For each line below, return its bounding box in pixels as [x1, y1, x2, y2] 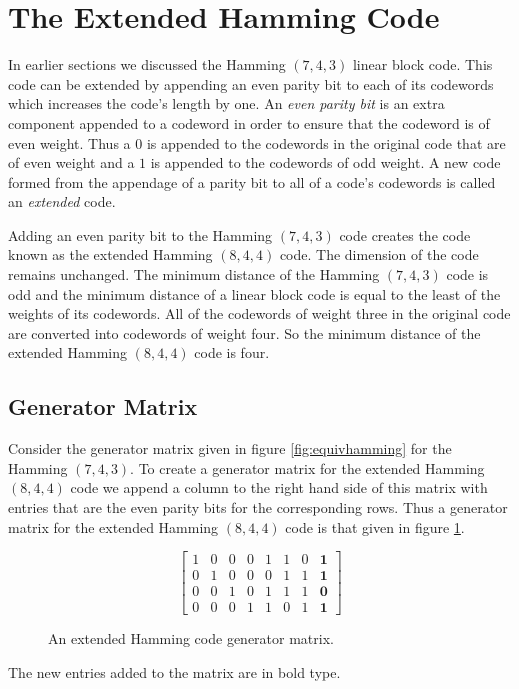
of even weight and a [8, 152, 135, 173]
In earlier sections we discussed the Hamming [8, 54, 286, 75]
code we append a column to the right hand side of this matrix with [70, 477, 488, 498]
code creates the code [339, 224, 471, 245]
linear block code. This [352, 54, 493, 75]
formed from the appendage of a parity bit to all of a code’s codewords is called [8, 171, 496, 192]
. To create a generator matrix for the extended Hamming [130, 457, 485, 478]
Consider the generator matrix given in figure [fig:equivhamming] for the [8, 438, 452, 459]
